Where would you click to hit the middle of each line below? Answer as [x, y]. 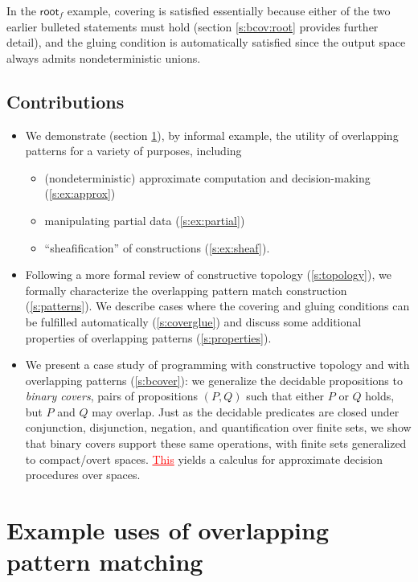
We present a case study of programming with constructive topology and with [217, 365]
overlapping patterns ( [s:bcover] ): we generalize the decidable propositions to [214, 380]
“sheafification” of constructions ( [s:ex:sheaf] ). [157, 247]
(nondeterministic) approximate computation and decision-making [207, 177]
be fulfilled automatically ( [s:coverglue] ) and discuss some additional [193, 321]
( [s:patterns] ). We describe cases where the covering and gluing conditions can [217, 306]
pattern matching [105, 562]
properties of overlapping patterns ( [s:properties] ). [148, 337]
